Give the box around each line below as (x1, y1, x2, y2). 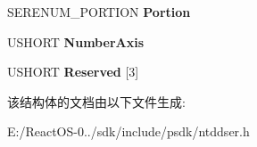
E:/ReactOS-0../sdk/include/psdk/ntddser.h (7, 122, 250, 141)
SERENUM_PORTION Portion (7, 3, 191, 20)
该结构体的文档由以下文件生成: (7, 92, 186, 110)
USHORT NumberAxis (7, 32, 144, 51)
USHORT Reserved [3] (7, 62, 139, 81)
